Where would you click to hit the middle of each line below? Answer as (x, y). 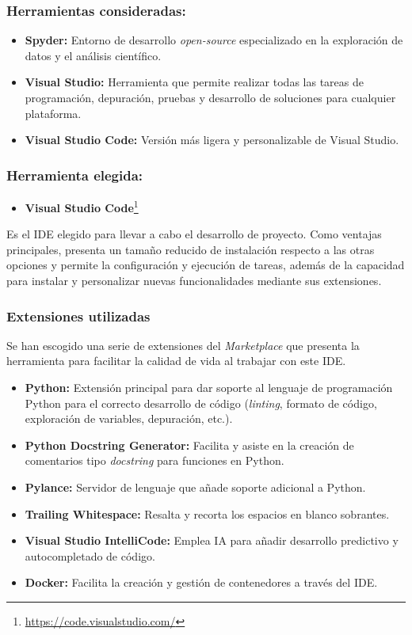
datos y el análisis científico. (93, 55)
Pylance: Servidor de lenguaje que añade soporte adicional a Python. (195, 487)
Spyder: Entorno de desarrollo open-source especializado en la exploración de (214, 40)
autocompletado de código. (90, 555)
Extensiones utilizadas (78, 316)
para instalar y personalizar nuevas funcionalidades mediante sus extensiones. (194, 281)
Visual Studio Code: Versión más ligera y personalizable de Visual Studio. (212, 140)
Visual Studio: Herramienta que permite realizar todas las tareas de (194, 82)
